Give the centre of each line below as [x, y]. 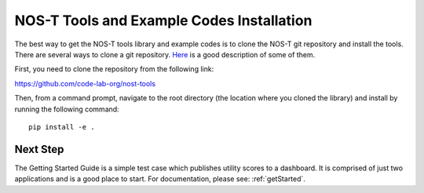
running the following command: [67, 109]
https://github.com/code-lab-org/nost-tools [85, 83]
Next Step [39, 149]
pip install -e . [62, 127]
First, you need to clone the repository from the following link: [114, 69]
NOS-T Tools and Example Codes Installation [163, 20]
